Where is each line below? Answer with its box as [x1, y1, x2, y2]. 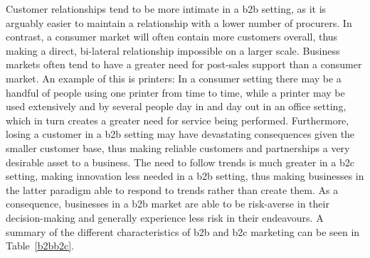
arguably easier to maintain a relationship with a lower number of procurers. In [6, 15, 352, 30]
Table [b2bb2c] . [6, 238, 75, 253]
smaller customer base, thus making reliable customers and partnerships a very [6, 140, 350, 155]
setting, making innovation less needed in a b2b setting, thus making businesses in [6, 168, 364, 183]
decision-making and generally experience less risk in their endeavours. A [6, 210, 324, 225]
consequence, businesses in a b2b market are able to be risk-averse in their [6, 196, 329, 211]
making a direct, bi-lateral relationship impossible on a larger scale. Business [6, 43, 340, 58]
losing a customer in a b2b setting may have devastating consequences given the [6, 127, 355, 141]
